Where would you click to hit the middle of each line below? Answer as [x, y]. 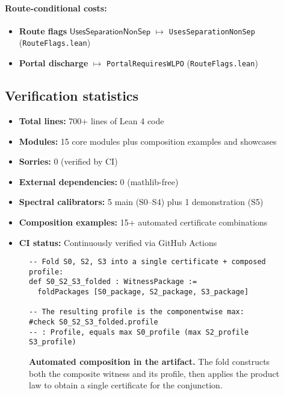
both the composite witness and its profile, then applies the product [154, 373]
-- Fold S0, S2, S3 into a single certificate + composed [147, 262]
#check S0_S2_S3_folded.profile [94, 322]
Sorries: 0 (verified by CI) [68, 161]
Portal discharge [54, 63]
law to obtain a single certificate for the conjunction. [126, 385]
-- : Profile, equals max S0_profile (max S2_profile [139, 332]
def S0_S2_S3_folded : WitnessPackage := [113, 282]
